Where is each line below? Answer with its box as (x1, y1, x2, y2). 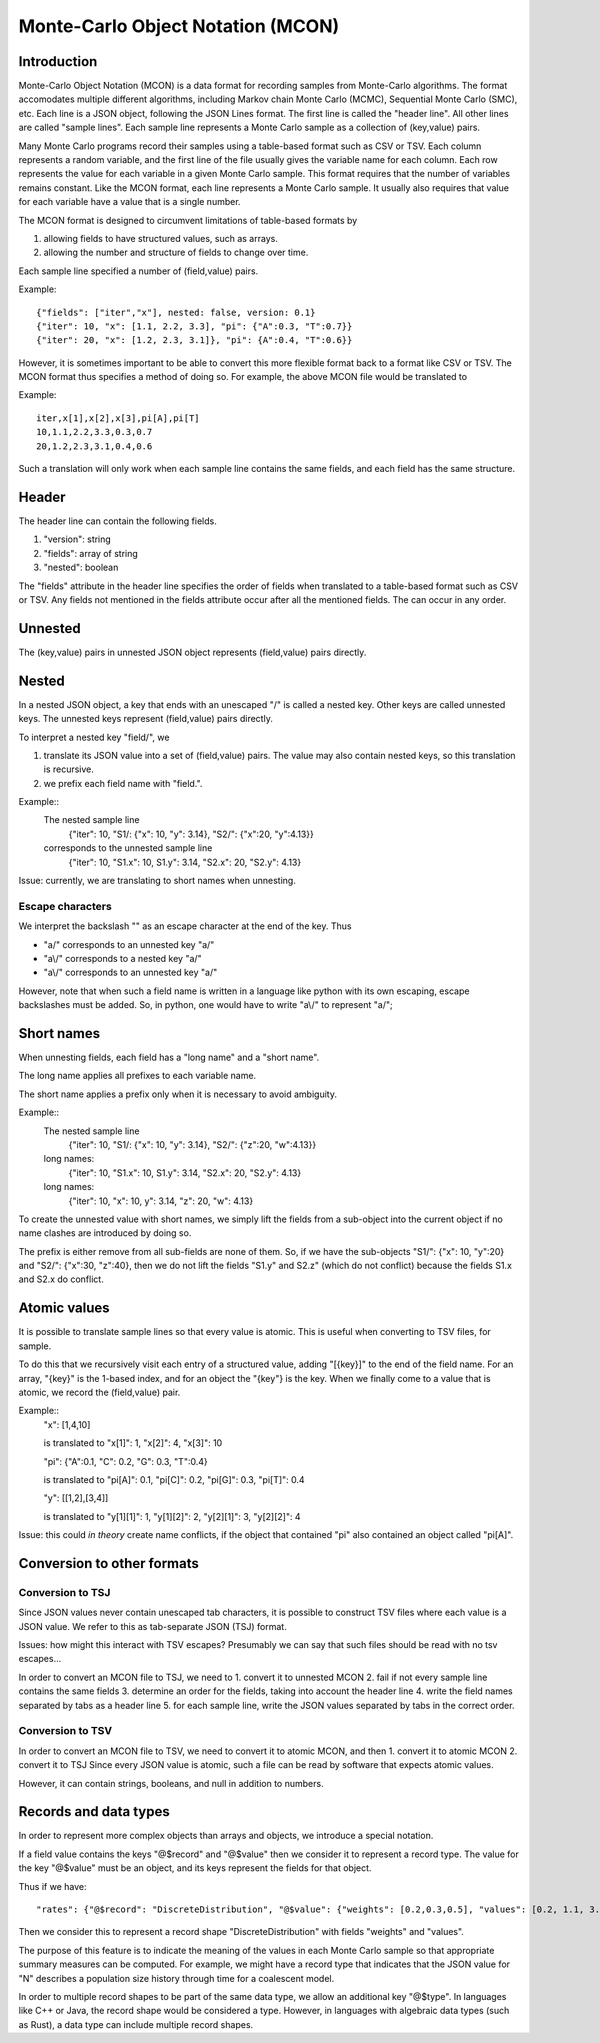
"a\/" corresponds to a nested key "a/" (43, 952, 202, 964)
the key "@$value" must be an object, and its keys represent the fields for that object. (18, 1862, 372, 1874)
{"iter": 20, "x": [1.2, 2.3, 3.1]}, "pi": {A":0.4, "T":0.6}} (36, 335, 353, 346)
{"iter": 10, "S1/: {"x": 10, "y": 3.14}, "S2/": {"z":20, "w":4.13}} (68, 1138, 317, 1150)
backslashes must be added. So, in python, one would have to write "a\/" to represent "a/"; (18, 999, 394, 1011)
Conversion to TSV (18, 1724, 113, 1738)
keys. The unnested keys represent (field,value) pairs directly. (18, 713, 274, 725)
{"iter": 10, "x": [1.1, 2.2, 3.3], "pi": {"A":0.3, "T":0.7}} (36, 320, 353, 332)
